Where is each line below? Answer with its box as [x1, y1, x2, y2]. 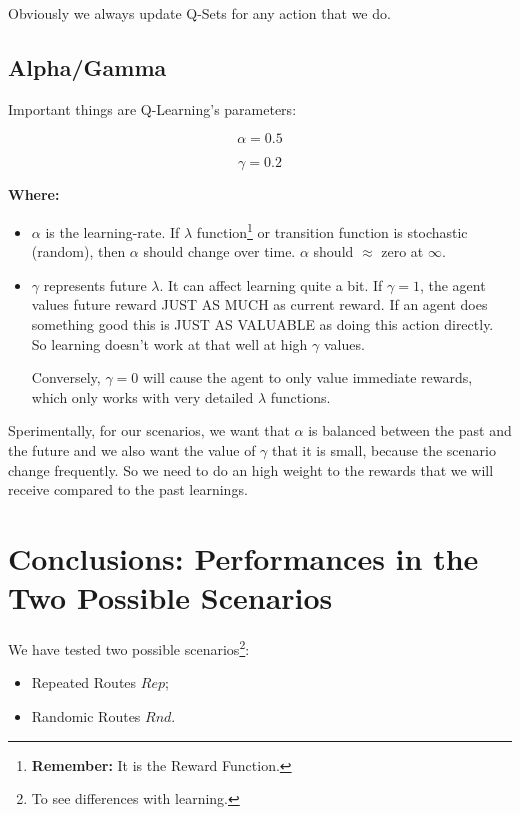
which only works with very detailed [31, 386, 254, 407]
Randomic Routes [31, 705, 141, 726]
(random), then [31, 241, 126, 262]
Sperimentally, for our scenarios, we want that [8, 420, 290, 441]
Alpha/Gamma [8, 51, 167, 82]
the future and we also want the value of [8, 439, 256, 460]
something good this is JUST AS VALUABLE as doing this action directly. [31, 314, 494, 335]
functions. [270, 386, 331, 407]
